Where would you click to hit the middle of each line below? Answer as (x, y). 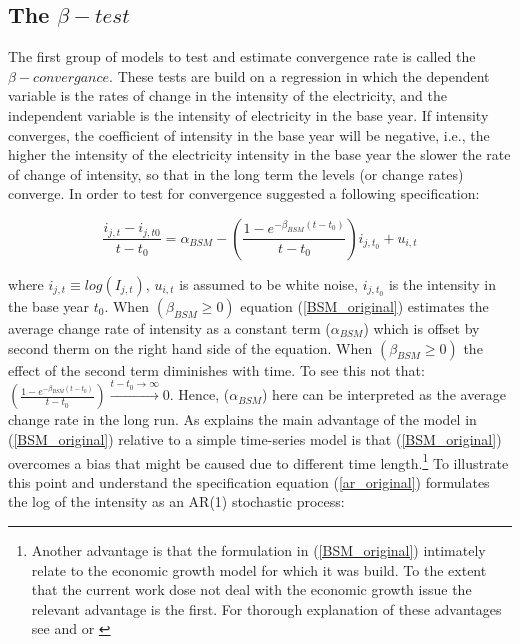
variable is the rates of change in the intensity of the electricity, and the (227, 95)
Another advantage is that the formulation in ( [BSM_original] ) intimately (258, 549)
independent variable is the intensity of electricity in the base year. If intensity (248, 114)
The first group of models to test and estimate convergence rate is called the (242, 56)
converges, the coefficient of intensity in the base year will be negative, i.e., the (249, 134)
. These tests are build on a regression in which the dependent (299, 75)
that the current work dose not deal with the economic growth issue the (251, 589)
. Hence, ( (199, 394)
